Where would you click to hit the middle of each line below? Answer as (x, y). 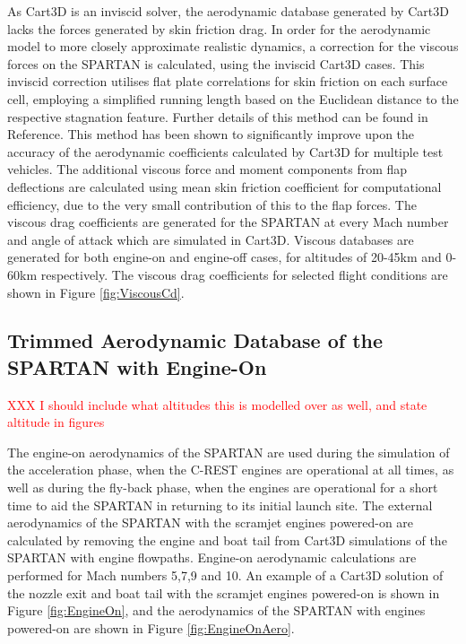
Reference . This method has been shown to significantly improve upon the (211, 134)
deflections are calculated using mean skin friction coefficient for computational (224, 186)
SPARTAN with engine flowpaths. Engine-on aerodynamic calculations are (212, 557)
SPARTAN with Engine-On (137, 366)
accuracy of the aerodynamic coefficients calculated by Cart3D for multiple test (225, 151)
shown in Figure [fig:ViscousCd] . (96, 292)
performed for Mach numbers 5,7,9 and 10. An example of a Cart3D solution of (225, 575)
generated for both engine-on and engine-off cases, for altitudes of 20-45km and (224, 257)
